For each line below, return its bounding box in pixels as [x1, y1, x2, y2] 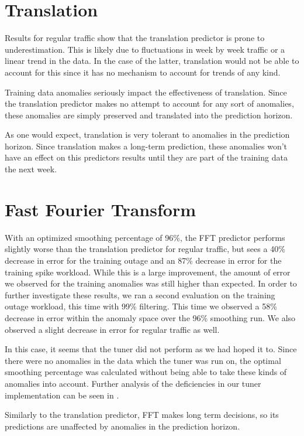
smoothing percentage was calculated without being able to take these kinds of [5, 366, 287, 378]
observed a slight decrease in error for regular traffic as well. [5, 323, 220, 335]
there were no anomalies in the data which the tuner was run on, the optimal [5, 354, 281, 366]
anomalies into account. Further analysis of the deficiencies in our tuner [5, 377, 261, 389]
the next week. [5, 163, 57, 175]
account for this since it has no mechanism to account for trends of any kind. [5, 66, 281, 78]
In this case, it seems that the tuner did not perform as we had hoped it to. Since [5, 343, 297, 355]
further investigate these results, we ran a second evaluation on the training [5, 288, 275, 301]
